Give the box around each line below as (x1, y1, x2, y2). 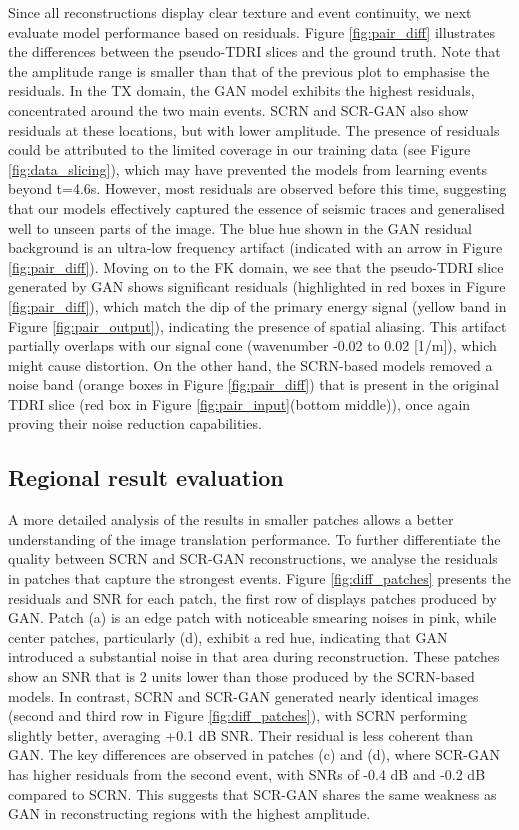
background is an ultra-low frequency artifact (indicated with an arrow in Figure (8, 237, 503, 258)
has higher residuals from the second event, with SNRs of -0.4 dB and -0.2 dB (8, 763, 486, 784)
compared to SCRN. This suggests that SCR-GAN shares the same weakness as (8, 783, 497, 804)
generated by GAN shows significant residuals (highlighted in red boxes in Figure (8, 276, 506, 297)
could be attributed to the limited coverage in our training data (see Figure (8, 139, 471, 160)
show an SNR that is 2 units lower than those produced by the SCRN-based (8, 666, 475, 687)
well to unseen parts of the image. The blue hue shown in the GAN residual (8, 217, 473, 238)
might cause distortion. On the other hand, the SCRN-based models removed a (8, 354, 493, 375)
